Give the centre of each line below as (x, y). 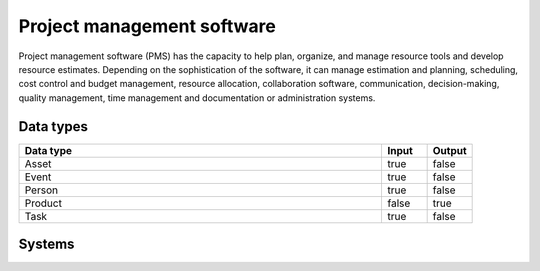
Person (41, 190)
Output (449, 150)
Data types (53, 126)
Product (43, 203)
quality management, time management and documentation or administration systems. (197, 97)
